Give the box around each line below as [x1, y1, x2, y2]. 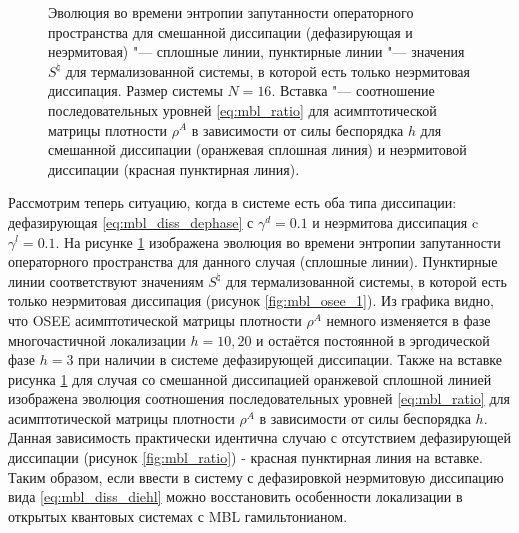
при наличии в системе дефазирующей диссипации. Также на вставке [78, 349, 502, 370]
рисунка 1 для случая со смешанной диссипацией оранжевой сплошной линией [8, 368, 492, 389]
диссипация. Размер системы [48, 80, 223, 101]
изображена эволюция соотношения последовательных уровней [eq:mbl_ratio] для [8, 388, 510, 409]
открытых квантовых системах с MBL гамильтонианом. [8, 505, 348, 526]
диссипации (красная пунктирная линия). [48, 158, 300, 179]
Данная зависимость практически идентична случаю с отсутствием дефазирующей [8, 427, 511, 448]
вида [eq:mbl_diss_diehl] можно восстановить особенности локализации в [8, 486, 463, 507]
